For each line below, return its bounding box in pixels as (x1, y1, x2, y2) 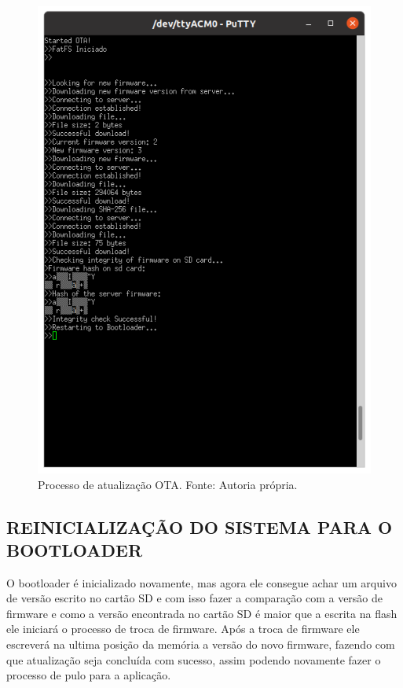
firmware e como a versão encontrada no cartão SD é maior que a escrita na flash (6, 605, 398, 621)
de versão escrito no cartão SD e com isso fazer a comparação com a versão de (6, 590, 383, 606)
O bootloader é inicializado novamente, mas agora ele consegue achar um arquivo (6, 574, 397, 591)
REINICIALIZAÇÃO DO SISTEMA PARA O (6, 514, 393, 539)
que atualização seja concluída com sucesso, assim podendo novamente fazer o (6, 651, 381, 668)
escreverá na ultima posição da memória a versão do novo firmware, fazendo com (6, 636, 395, 653)
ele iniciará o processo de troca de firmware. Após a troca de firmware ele (6, 620, 360, 637)
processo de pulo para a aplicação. (6, 667, 171, 683)
